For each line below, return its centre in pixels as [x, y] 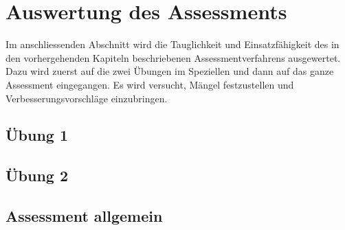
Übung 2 [37, 175]
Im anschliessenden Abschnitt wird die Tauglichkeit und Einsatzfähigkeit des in [172, 44]
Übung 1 [37, 135]
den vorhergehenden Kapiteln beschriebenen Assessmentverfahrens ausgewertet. [173, 57]
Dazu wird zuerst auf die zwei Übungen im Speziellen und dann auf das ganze [170, 71]
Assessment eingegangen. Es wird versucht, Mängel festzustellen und [150, 84]
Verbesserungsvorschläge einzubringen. [87, 98]
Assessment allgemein [84, 216]
